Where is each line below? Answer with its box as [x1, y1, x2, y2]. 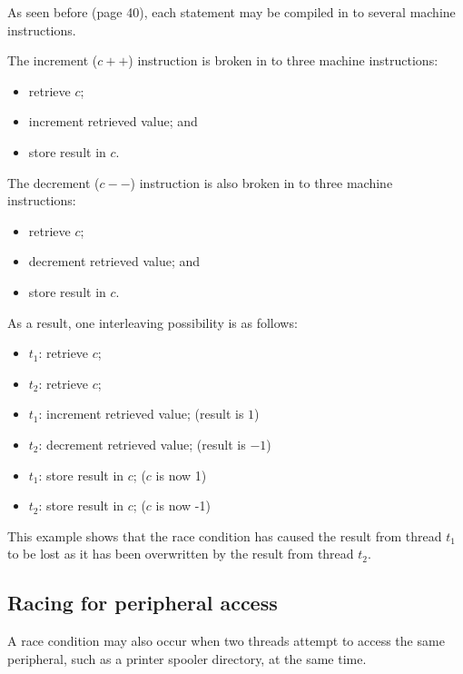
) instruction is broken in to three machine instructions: [128, 51, 438, 70]
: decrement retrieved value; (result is [38, 434, 246, 453]
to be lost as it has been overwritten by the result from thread [7, 544, 354, 563]
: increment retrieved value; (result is [38, 404, 244, 423]
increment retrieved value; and [28, 112, 198, 131]
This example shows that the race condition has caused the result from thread [7, 526, 442, 545]
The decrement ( [7, 173, 100, 192]
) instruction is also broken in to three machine [130, 173, 393, 192]
